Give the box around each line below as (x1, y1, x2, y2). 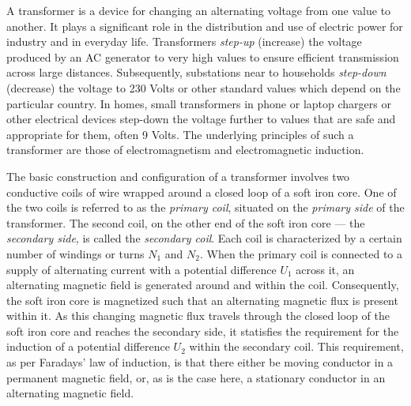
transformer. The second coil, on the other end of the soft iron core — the (6, 214, 365, 231)
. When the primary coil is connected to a (199, 245, 402, 261)
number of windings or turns (6, 245, 145, 261)
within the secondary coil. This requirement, (189, 338, 404, 355)
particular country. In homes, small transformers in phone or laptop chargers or (6, 95, 391, 111)
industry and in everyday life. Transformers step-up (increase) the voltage (6, 33, 362, 50)
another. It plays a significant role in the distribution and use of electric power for (6, 17, 403, 34)
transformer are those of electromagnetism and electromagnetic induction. (6, 141, 364, 158)
